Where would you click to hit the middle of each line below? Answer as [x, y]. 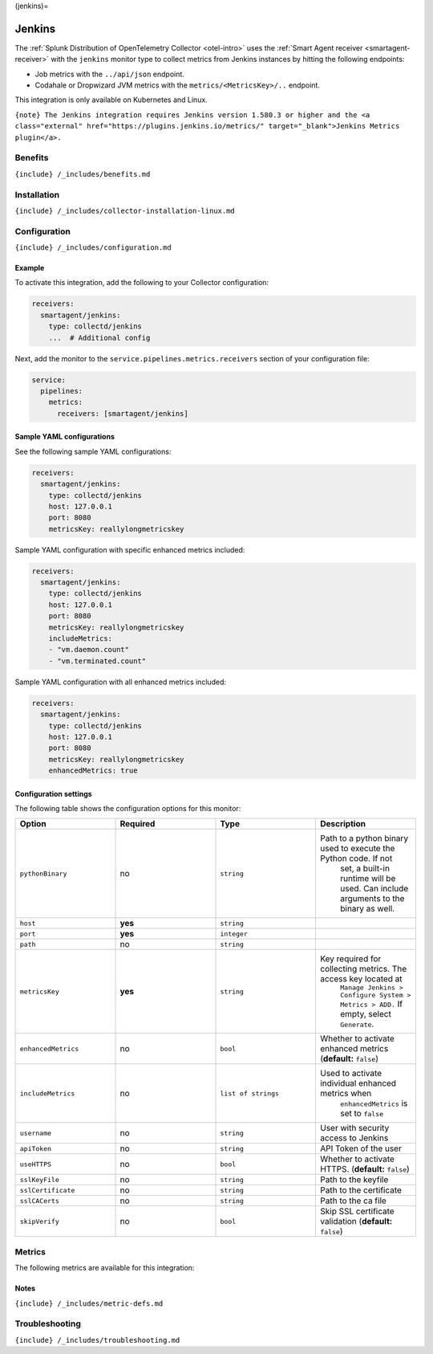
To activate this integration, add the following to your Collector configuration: [142, 283]
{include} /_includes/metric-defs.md [89, 1303]
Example [30, 268]
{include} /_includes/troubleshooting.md [97, 1340]
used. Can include [374, 889]
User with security [354, 1128]
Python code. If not [356, 858]
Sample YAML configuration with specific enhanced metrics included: [130, 549]
